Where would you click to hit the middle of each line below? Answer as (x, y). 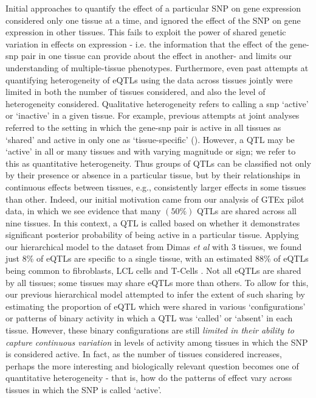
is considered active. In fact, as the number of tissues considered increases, (144, 354)
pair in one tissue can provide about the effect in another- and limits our (156, 56)
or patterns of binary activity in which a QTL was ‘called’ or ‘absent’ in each (149, 318)
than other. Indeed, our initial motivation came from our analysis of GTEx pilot (155, 199)
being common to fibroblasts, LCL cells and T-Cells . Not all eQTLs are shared (153, 271)
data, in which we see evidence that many (83, 211)
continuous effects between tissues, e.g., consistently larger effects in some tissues (156, 187)
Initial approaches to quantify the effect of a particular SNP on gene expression (153, 8)
